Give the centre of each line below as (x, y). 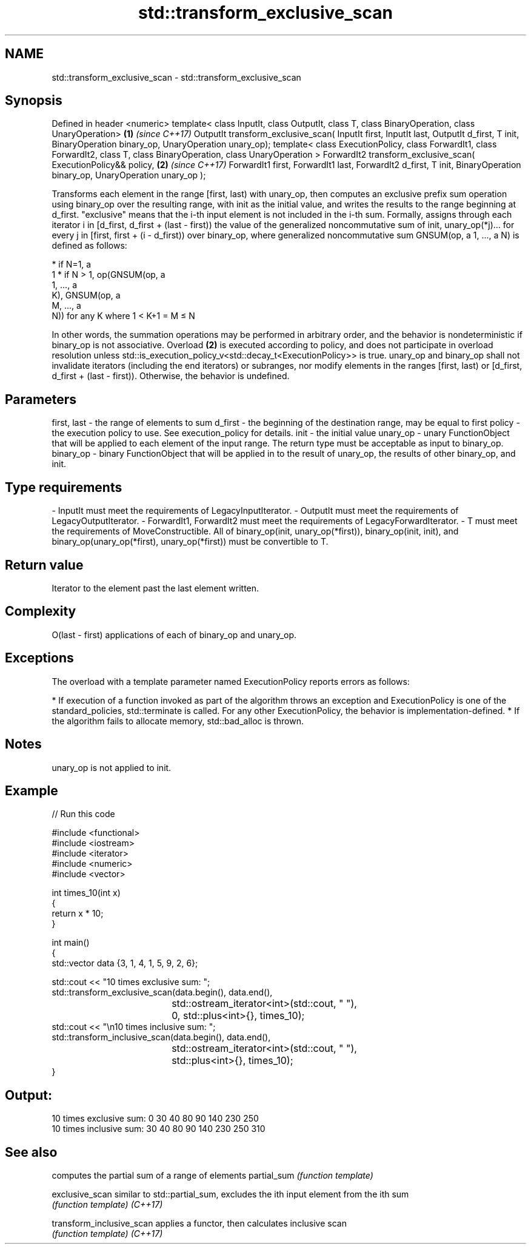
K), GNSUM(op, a (86, 295)
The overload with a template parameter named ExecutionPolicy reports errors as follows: (231, 681)
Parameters (41, 399)
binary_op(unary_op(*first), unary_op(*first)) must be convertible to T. (190, 542)
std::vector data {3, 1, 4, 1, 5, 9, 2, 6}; (125, 963)
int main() (71, 943)
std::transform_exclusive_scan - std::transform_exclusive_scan (176, 77)
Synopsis (34, 101)
